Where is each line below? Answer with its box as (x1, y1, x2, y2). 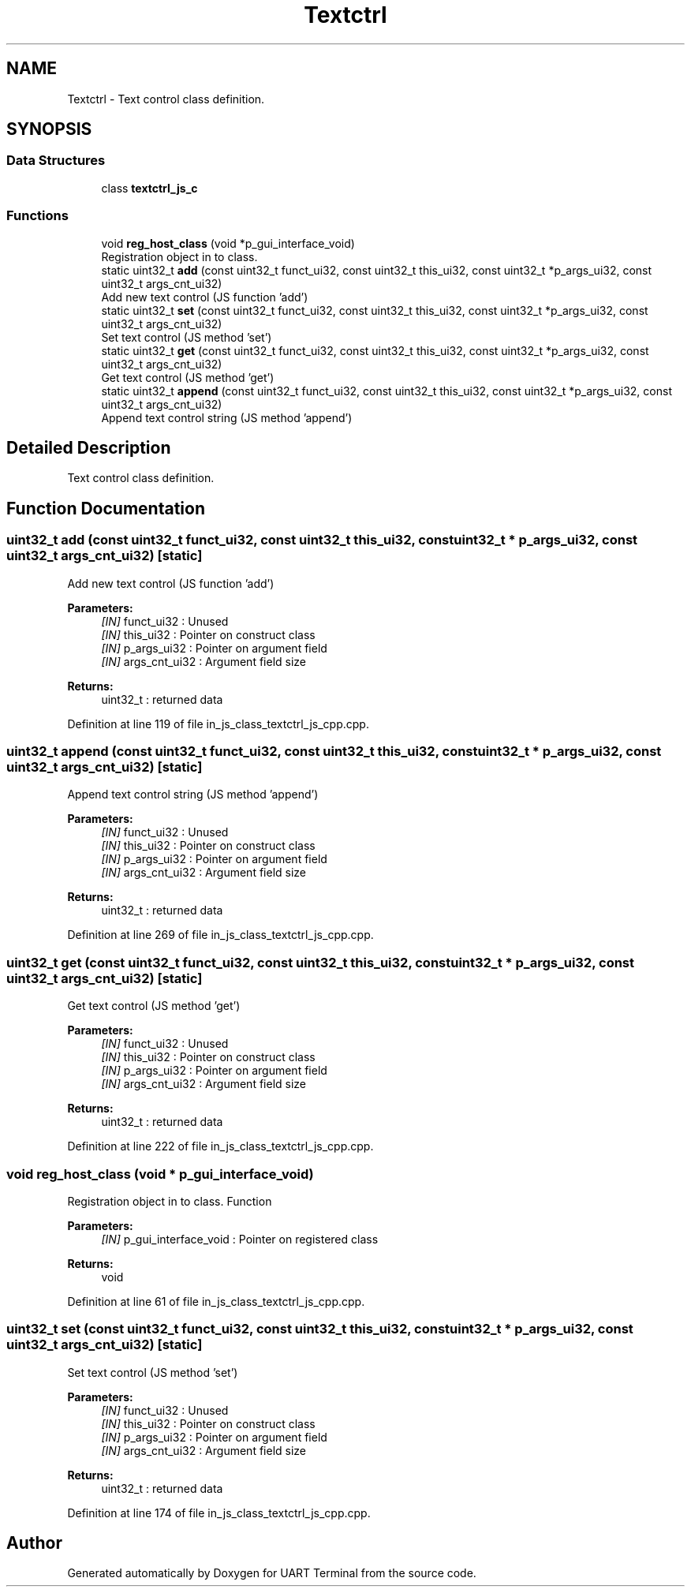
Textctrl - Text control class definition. (67, 92, 265, 106)
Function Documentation (6, 498, 205, 518)
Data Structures (6, 152, 106, 169)
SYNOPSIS (6, 119, 92, 140)
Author (6, 1533, 62, 1554)
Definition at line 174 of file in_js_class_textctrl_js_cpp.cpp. (67, 1505, 371, 1520)
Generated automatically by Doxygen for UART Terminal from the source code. (67, 1566, 476, 1580)
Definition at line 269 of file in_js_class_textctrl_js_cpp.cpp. (67, 928, 374, 942)
